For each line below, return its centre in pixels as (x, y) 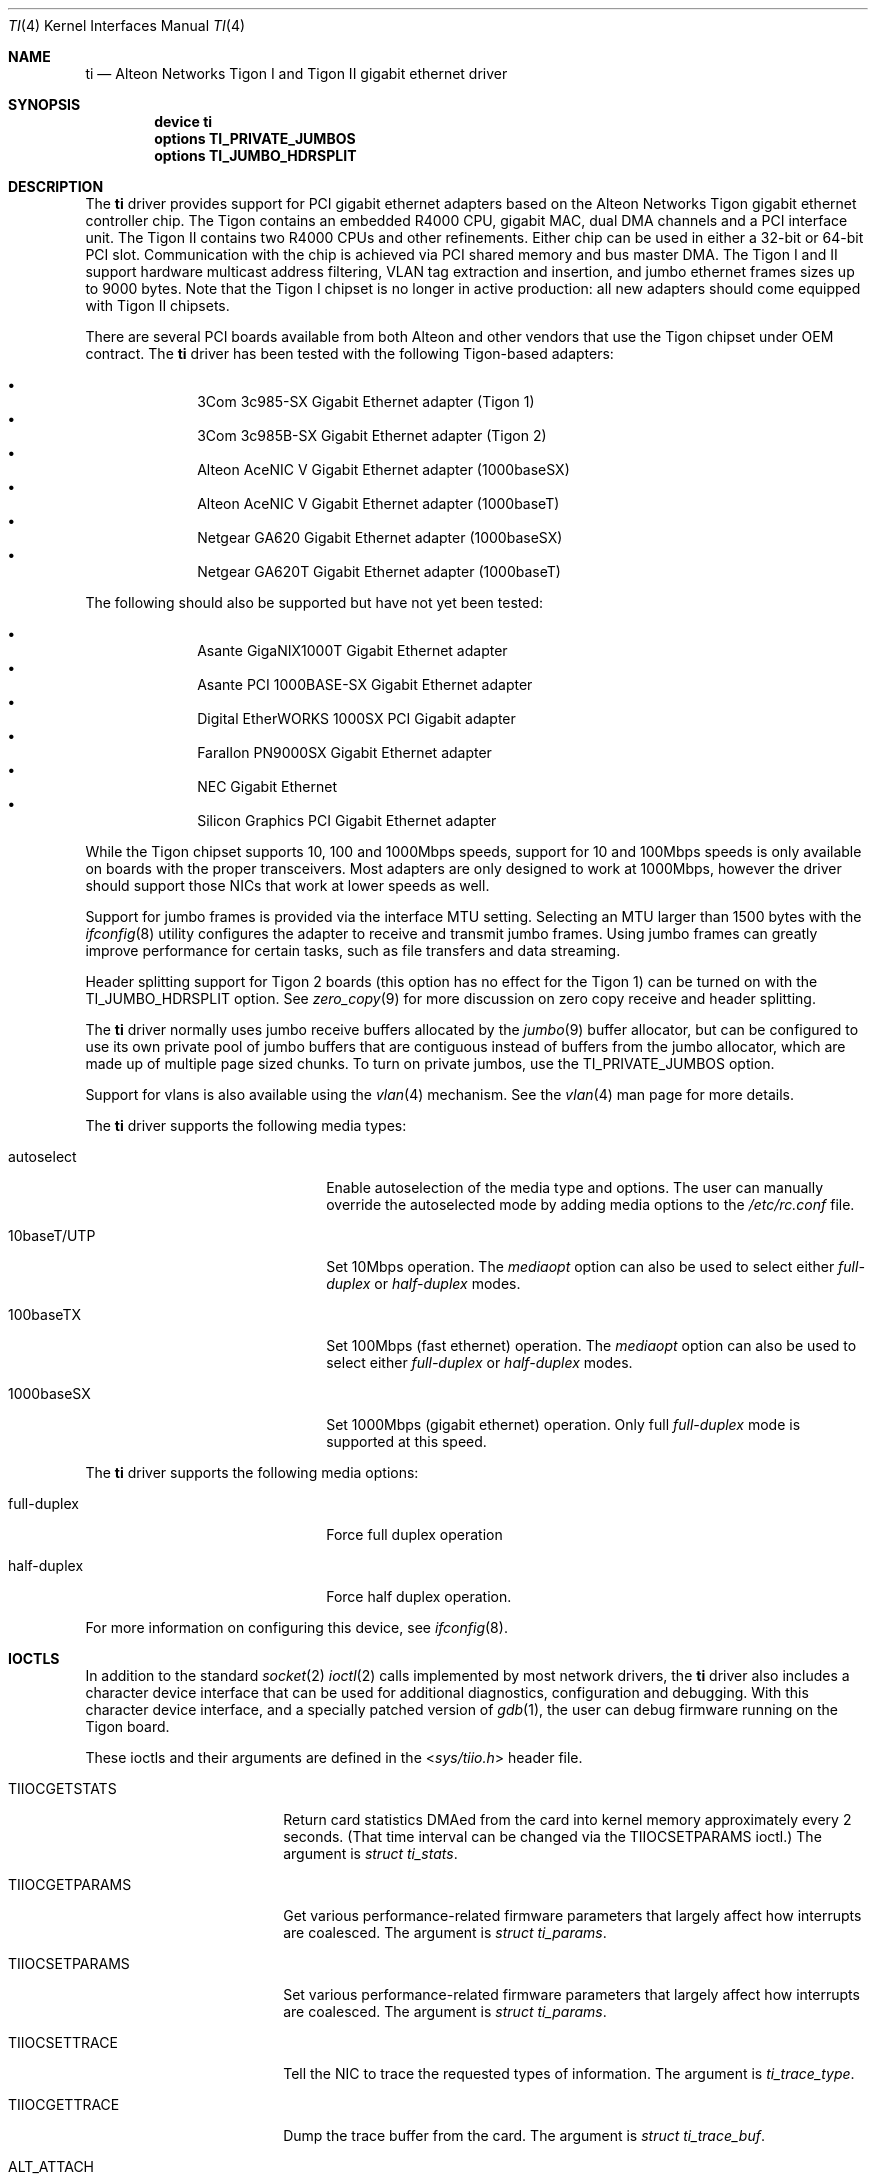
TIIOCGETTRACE (64, 2104)
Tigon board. (127, 1726)
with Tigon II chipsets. (157, 305)
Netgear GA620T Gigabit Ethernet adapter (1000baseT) (379, 571)
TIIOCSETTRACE (63, 2042)
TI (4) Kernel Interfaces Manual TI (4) (127, 25)
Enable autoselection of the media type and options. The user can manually (575, 1187)
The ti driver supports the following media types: (246, 1125)
